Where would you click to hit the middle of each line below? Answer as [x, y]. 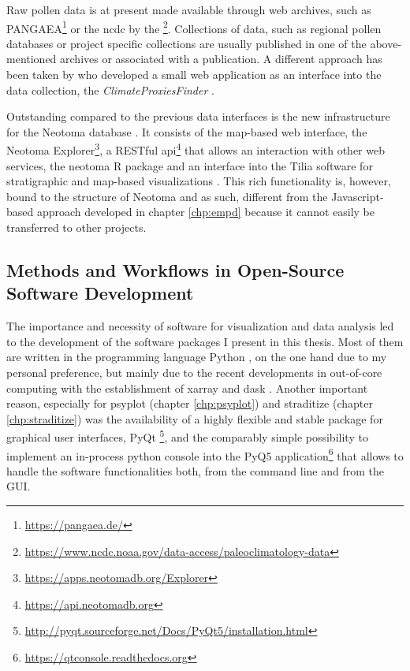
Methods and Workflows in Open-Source [175, 270]
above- [386, 43]
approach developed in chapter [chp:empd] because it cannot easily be [205, 212]
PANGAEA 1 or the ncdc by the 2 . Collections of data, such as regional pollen [194, 27]
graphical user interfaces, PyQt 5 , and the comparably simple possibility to [187, 436]
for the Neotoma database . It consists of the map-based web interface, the [187, 131]
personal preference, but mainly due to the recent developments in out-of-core [194, 372]
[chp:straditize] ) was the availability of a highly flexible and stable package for [195, 418]
